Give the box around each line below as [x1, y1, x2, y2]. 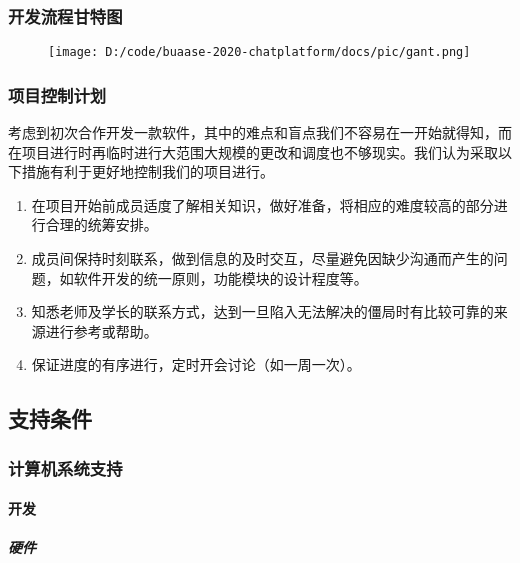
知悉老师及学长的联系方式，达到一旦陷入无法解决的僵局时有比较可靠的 [31, 301, 494, 322]
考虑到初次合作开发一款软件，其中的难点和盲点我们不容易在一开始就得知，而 [8, 122, 512, 143]
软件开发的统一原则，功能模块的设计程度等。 [73, 267, 368, 288]
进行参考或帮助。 [45, 320, 158, 341]
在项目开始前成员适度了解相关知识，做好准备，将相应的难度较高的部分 [31, 194, 494, 215]
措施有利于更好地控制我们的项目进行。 [21, 161, 274, 182]
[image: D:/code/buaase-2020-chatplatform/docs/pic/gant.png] [48, 45, 471, 60]
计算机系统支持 [8, 455, 123, 480]
